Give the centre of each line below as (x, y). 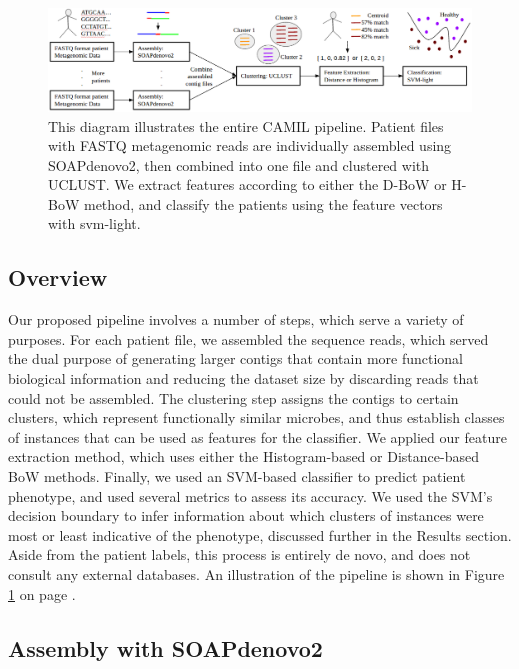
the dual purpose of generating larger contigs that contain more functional (235, 358)
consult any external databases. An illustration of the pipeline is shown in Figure (256, 574)
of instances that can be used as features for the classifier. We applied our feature (257, 436)
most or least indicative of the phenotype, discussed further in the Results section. (260, 534)
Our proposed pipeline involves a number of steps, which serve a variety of (236, 319)
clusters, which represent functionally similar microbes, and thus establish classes (256, 417)
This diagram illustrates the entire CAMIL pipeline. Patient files (246, 125)
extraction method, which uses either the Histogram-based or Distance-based (243, 456)
